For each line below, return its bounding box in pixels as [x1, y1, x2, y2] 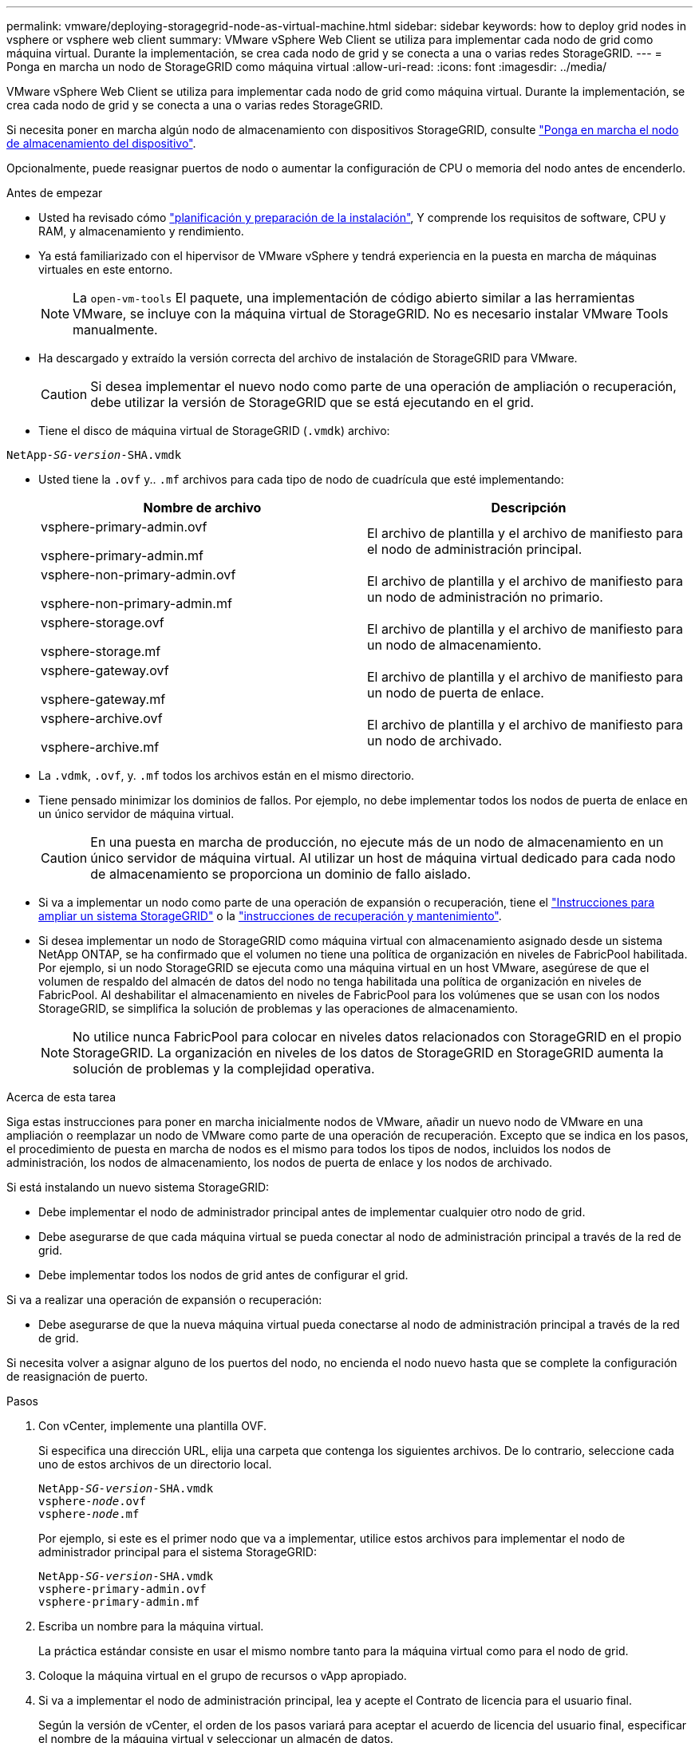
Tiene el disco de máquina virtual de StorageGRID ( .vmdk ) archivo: [38, 424, 390, 437]
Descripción [491, 500, 567, 516]
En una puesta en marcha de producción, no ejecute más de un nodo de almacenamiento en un [90, 834, 664, 850]
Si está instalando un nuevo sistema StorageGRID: [6, 1180, 270, 1194]
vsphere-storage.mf [41, 643, 161, 659]
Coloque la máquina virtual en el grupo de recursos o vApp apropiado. [38, 1669, 407, 1682]
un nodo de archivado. [367, 733, 503, 749]
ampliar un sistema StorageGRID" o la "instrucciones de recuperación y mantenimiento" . [38, 909, 502, 923]
